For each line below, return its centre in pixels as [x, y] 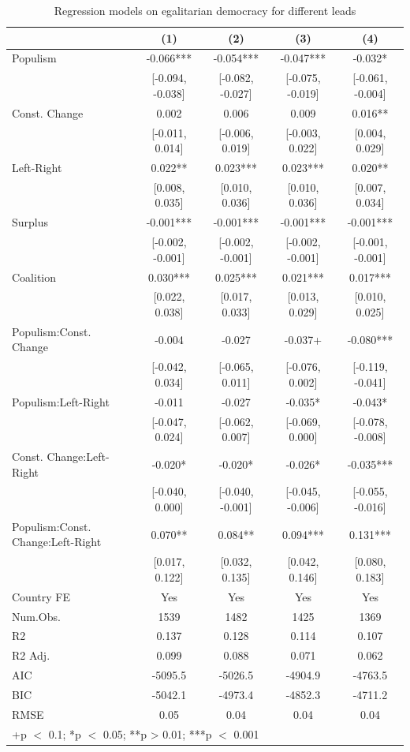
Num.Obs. [36, 616]
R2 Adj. [31, 655]
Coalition [34, 277]
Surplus [30, 222]
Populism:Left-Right [61, 401]
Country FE [41, 596]
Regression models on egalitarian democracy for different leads [205, 10]
